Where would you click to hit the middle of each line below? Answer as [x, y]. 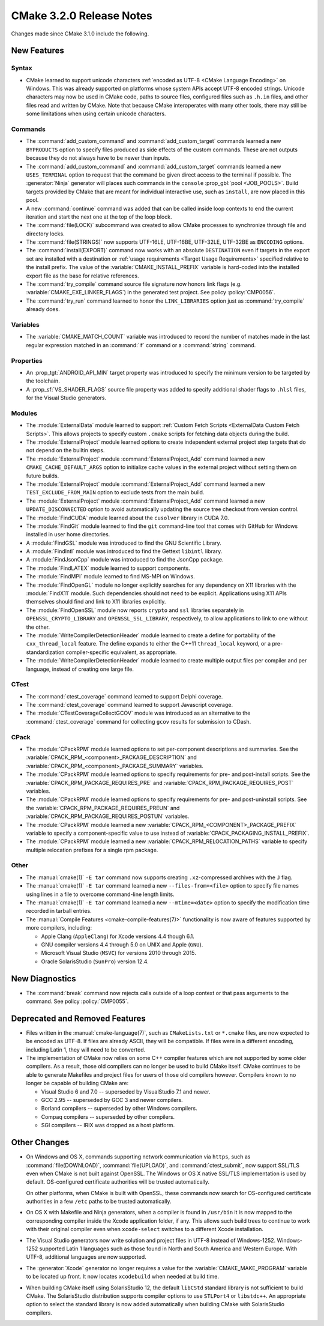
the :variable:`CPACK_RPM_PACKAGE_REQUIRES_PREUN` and [103, 808]
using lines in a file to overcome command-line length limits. [100, 894]
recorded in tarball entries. [59, 911]
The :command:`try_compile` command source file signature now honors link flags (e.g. [134, 284]
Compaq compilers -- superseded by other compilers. [108, 1116]
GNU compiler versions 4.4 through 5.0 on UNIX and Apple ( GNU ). [122, 944]
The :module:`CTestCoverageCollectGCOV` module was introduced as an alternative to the [138, 713]
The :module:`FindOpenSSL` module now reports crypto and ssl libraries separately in [135, 610]
